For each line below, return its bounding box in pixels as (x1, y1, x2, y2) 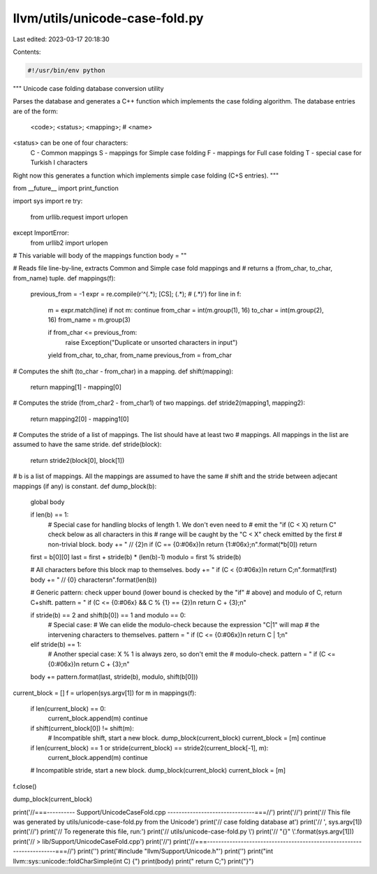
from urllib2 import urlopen (30, 238, 108, 247)
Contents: (13, 48, 41, 56)
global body (30, 498, 65, 506)
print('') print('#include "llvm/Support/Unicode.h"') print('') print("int (77, 847, 274, 856)
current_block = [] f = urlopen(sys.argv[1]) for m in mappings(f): (13, 689, 197, 697)
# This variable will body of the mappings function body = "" (13, 251, 187, 259)
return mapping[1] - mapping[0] (30, 382, 122, 391)
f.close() (13, 782, 37, 790)
